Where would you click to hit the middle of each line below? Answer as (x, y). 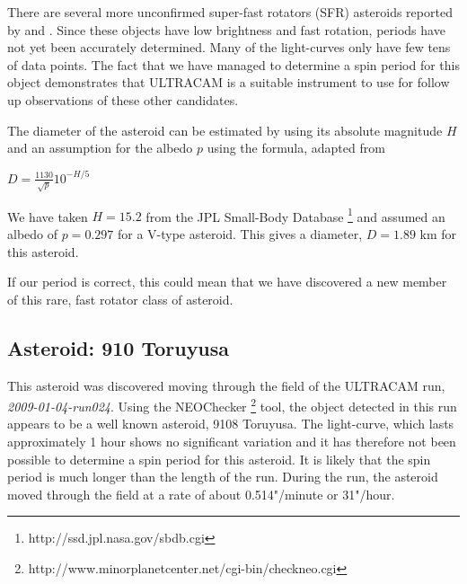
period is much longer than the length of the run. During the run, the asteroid (223, 477)
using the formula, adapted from (296, 148)
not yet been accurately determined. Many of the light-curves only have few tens (229, 47)
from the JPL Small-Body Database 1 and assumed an (295, 215)
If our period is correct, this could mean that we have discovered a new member (227, 282)
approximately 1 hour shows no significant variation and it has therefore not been (232, 441)
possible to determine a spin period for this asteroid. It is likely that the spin (219, 459)
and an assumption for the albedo (100, 148)
